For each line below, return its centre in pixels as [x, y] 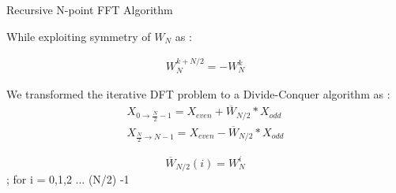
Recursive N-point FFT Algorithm [90, 9]
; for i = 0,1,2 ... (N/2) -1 [68, 179]
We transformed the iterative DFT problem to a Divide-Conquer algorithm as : [198, 94]
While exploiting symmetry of [79, 36]
